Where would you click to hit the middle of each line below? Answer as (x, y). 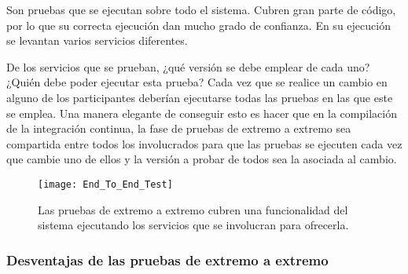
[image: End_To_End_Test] (105, 184)
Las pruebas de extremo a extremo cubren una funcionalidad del (193, 209)
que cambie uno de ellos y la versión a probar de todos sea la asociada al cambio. (202, 159)
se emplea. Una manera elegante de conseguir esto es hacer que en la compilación (202, 113)
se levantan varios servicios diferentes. (97, 40)
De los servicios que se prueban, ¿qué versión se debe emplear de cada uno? (188, 66)
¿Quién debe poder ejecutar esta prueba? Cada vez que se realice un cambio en (197, 82)
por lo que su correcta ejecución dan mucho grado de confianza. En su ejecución (198, 25)
